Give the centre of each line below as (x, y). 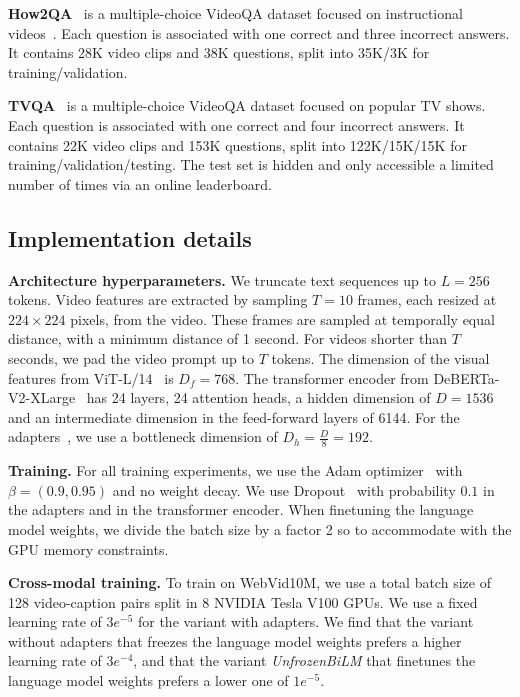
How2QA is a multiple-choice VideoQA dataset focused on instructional (235, 13)
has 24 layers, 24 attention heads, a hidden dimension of (258, 397)
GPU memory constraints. (88, 548)
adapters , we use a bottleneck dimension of (143, 436)
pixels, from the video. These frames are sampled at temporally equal (282, 318)
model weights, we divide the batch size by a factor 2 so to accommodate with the (260, 528)
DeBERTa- (466, 377)
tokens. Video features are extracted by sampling (158, 299)
